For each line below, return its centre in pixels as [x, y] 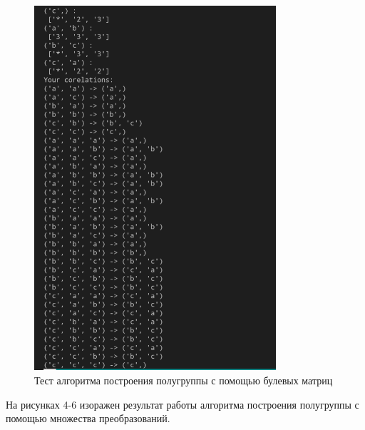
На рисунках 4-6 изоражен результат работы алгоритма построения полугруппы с [182, 404]
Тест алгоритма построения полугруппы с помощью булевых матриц [184, 380]
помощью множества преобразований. [88, 418]
